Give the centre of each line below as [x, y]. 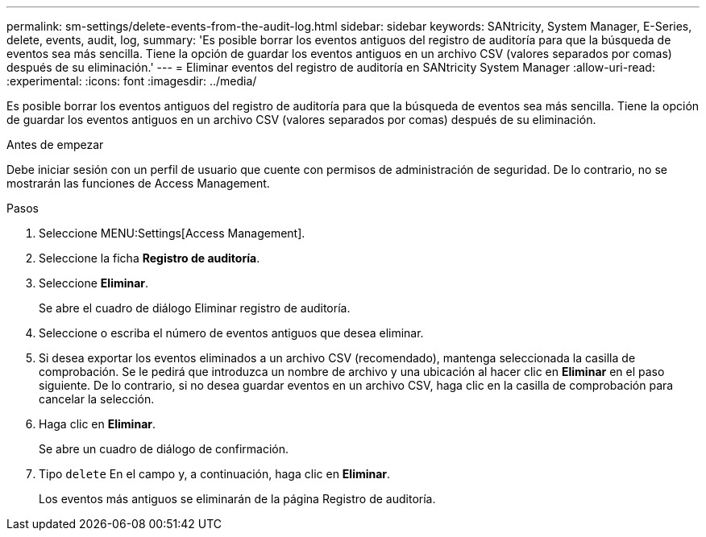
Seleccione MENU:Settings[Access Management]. [172, 233]
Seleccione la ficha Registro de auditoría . [150, 258]
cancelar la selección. [97, 399]
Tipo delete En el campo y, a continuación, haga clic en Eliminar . [215, 474]
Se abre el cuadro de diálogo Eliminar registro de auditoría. [195, 308]
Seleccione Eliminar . [94, 283]
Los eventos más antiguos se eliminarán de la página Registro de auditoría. [237, 499]
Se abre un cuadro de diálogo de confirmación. [164, 449]
